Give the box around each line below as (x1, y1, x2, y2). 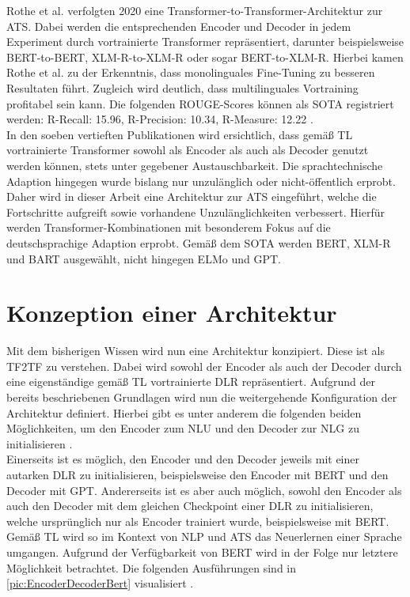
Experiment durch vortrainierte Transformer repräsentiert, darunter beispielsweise (6, 33, 404, 50)
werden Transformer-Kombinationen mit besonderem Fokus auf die (6, 219, 331, 236)
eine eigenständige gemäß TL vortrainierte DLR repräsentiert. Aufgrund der (6, 373, 375, 390)
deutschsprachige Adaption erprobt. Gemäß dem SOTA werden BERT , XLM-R (6, 234, 391, 251)
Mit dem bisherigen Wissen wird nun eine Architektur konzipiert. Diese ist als (6, 342, 385, 359)
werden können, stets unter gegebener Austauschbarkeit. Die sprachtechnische (6, 157, 383, 173)
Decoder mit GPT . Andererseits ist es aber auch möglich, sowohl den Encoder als (6, 482, 402, 498)
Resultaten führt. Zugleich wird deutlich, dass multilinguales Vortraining (6, 79, 359, 96)
